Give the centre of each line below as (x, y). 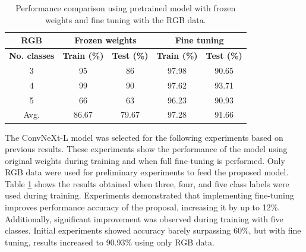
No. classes (32, 56)
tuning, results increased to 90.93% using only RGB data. (110, 242)
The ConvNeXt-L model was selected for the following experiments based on (144, 137)
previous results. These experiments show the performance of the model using (146, 149)
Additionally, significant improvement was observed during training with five (144, 218)
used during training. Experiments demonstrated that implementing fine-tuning (149, 195)
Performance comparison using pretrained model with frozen (126, 8)
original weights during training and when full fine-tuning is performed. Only (145, 160)
